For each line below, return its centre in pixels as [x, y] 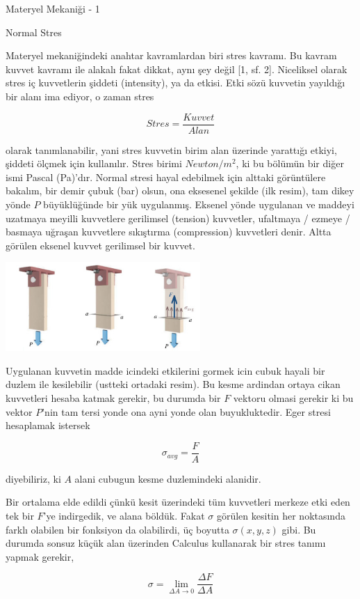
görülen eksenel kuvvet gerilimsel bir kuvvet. [100, 245]
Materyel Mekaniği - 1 [53, 8]
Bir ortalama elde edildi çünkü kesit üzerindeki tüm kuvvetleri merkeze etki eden [178, 502]
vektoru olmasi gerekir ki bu [293, 397]
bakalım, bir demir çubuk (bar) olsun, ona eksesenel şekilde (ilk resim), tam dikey [180, 190]
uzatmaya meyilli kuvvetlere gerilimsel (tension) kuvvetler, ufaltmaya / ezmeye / [178, 218]
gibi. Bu [299, 529]
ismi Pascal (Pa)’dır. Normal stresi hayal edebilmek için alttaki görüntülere [166, 177]
